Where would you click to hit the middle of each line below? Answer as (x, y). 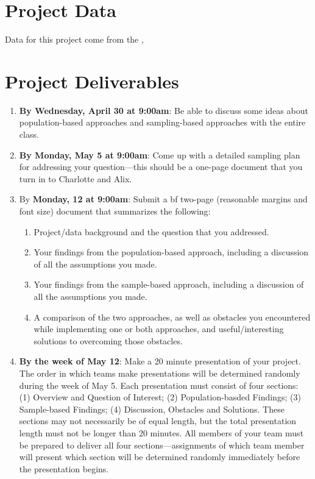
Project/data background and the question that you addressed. (151, 231)
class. (29, 134)
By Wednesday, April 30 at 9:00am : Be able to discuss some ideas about (164, 110)
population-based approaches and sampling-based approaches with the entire (162, 122)
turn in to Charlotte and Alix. (76, 178)
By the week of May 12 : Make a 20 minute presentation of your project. (160, 361)
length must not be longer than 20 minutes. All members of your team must (161, 432)
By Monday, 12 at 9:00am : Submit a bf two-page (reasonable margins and (163, 199)
